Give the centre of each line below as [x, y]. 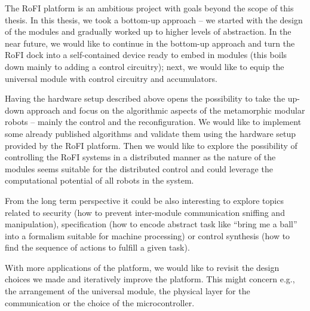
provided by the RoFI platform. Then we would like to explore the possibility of [151, 145]
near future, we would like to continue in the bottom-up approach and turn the [150, 43]
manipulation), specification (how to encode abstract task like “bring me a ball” [151, 224]
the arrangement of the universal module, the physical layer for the [128, 291]
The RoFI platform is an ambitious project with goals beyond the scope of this [149, 8]
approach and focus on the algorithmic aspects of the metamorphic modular [166, 110]
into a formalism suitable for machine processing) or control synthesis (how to [148, 235]
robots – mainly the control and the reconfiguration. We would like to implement [153, 122]
